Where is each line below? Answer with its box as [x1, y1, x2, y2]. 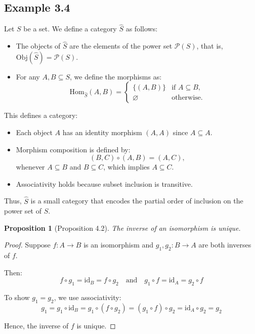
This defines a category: [4, 110, 78, 120]
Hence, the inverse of [4, 320, 69, 330]
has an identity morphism [62, 127, 142, 138]
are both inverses [198, 239, 251, 250]
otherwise [172, 94, 201, 102]
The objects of [16, 40, 61, 51]
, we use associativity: [54, 292, 121, 303]
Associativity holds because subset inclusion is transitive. [16, 178, 193, 189]
